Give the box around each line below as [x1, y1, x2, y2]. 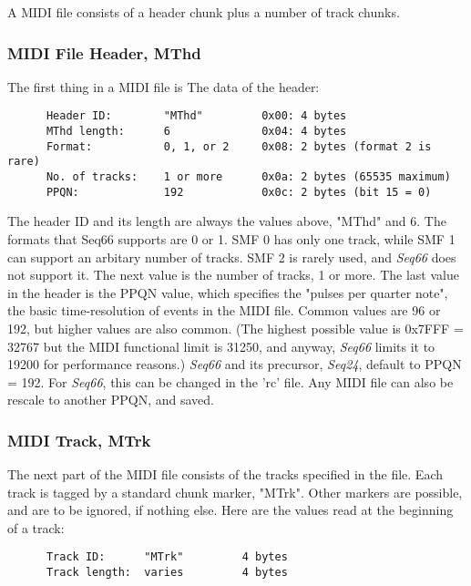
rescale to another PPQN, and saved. [7, 390, 214, 409]
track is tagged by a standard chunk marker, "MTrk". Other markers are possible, [7, 482, 463, 501]
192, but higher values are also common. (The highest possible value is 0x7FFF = [7, 318, 464, 337]
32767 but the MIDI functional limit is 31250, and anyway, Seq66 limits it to [7, 336, 435, 355]
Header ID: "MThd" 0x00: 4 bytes [46, 109, 347, 123]
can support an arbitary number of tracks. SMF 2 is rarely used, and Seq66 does [7, 247, 456, 266]
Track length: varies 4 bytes [46, 566, 288, 580]
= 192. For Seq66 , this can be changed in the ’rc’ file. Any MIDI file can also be [7, 372, 454, 391]
